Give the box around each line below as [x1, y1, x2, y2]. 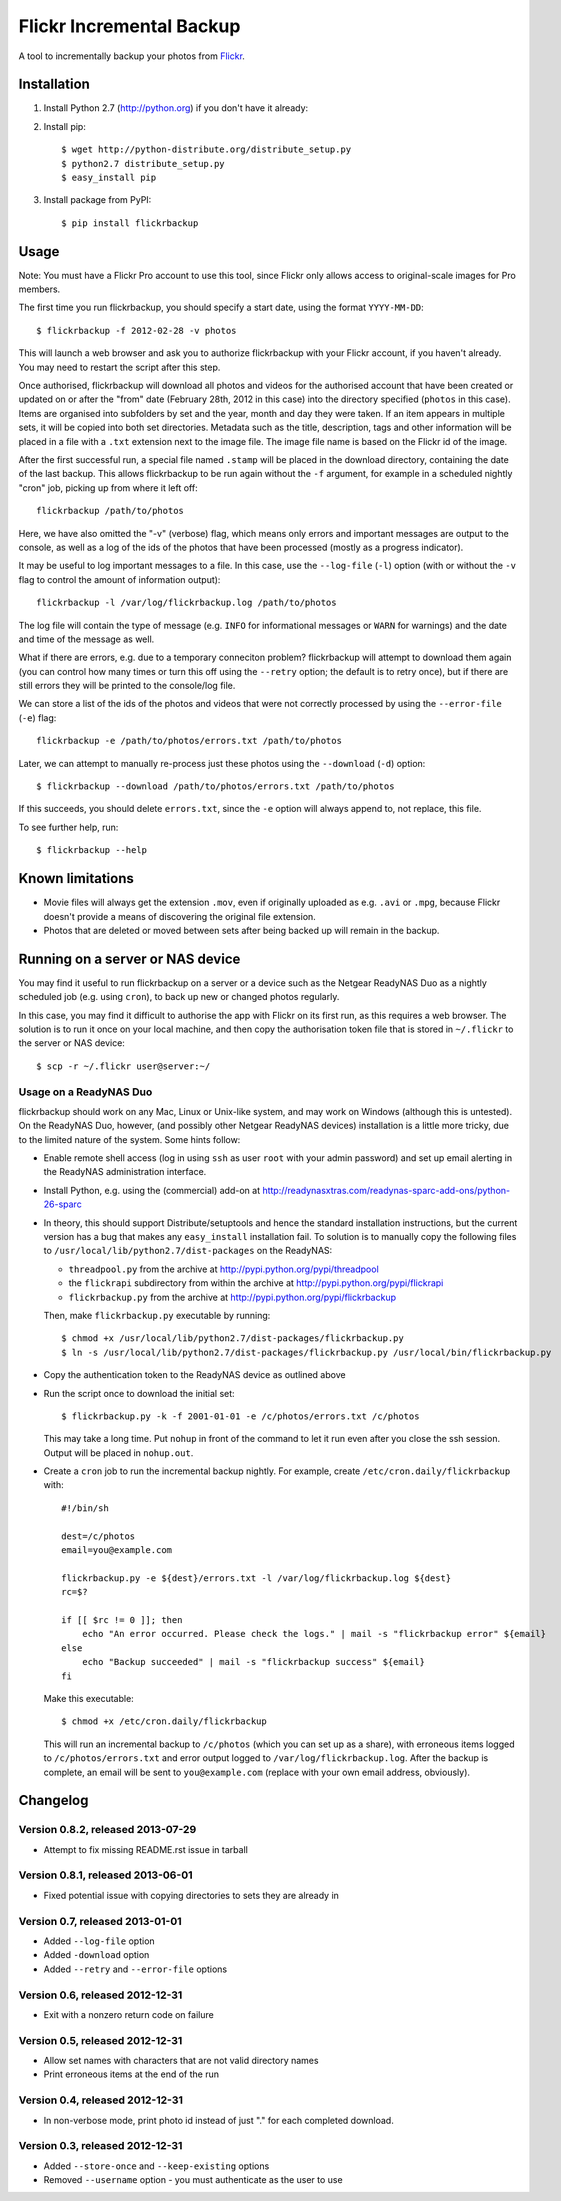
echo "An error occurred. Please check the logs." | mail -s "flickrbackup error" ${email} [81, 1628, 547, 1640]
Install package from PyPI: [43, 194, 152, 206]
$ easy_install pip [61, 172, 157, 184]
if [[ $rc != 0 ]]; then [61, 1615, 183, 1625]
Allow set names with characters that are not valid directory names [43, 2055, 319, 2067]
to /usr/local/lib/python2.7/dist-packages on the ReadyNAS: [43, 1245, 333, 1257]
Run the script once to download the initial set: [43, 1387, 235, 1399]
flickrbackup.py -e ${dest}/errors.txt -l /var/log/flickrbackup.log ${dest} [61, 1572, 452, 1584]
